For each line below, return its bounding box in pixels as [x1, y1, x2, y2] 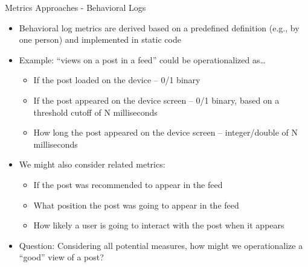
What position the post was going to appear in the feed [33, 198, 239, 211]
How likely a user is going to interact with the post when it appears [33, 219, 284, 231]
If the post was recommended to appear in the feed [33, 178, 223, 190]
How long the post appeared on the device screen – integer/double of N [33, 126, 298, 139]
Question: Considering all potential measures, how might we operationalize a [19, 239, 303, 251]
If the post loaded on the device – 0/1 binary [33, 74, 201, 86]
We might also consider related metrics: [19, 158, 165, 171]
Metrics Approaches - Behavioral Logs [5, 1, 146, 13]
